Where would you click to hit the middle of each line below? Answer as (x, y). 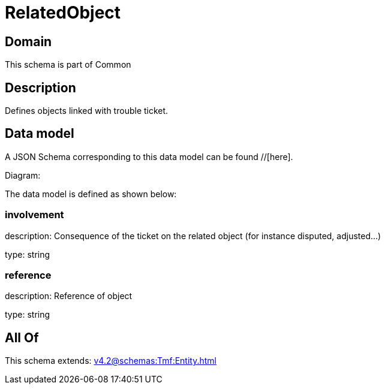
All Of (22, 337)
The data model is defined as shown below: (91, 194)
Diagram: (23, 175)
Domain (28, 41)
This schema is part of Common (68, 65)
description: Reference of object (69, 296)
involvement (34, 215)
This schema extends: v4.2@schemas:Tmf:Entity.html (111, 361)
